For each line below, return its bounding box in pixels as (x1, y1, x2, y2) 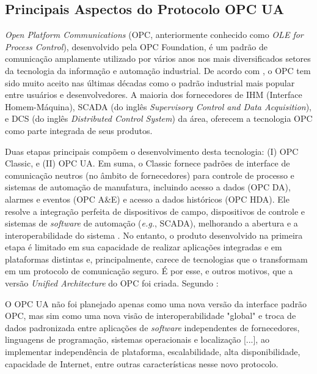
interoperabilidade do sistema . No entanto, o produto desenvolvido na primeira (5, 228, 303, 241)
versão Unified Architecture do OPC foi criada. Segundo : (5, 277, 219, 290)
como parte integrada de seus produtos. (5, 124, 153, 137)
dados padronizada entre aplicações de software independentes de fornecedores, (5, 321, 300, 334)
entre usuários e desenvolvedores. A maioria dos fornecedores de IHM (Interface (5, 88, 302, 101)
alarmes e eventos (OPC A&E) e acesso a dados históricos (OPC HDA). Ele (5, 192, 290, 205)
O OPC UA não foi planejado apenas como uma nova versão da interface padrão (5, 297, 307, 310)
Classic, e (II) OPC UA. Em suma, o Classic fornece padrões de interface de (5, 157, 290, 170)
